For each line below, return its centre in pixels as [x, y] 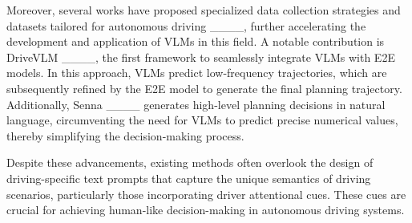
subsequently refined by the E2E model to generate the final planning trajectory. [204, 88]
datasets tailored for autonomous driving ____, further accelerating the [186, 25]
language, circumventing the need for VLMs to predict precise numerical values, [202, 120]
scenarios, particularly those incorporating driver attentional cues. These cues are [206, 194]
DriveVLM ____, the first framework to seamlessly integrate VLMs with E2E [201, 57]
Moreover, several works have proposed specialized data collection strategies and [204, 10]
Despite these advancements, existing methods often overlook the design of [190, 162]
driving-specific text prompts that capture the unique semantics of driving [189, 178]
